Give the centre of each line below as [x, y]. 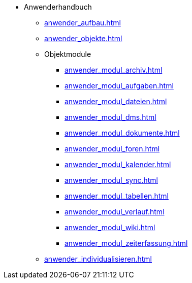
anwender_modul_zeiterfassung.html [126, 243]
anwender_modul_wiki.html [110, 227]
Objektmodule [68, 54]
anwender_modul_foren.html [112, 149]
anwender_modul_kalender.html [118, 164]
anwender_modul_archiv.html [114, 70]
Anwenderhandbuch [58, 7]
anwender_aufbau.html [83, 23]
